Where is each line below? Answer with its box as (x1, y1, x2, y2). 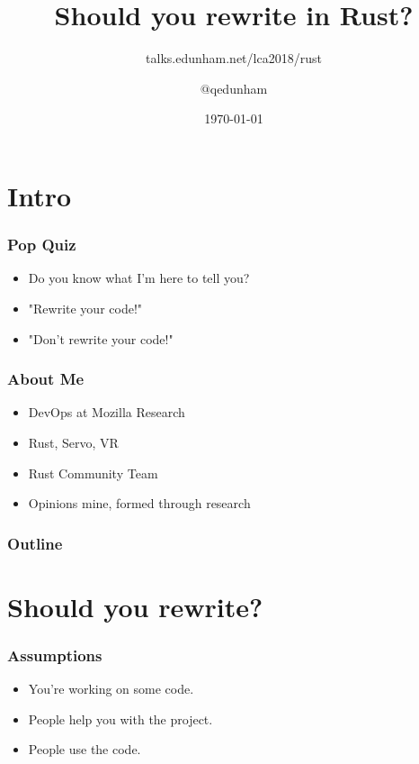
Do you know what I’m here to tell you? (28, 268, 250, 287)
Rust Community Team (28, 463, 158, 482)
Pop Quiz (7, 233, 76, 256)
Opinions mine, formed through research (28, 494, 251, 513)
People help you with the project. (28, 709, 213, 728)
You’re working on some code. (28, 679, 194, 698)
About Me (7, 368, 85, 390)
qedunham (209, 78, 268, 97)
